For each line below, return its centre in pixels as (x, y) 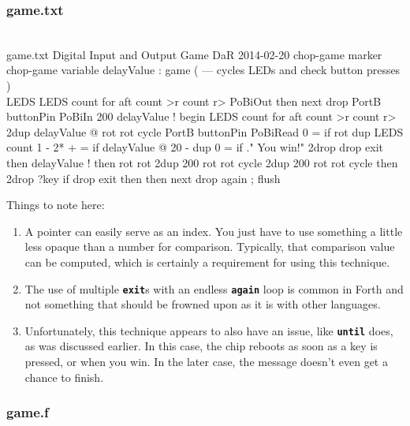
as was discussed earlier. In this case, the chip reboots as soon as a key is (201, 346)
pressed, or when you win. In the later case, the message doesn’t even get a (206, 362)
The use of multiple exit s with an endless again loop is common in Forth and (214, 288)
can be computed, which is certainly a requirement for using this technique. (207, 262)
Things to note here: (56, 205)
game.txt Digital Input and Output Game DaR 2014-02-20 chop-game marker (194, 54)
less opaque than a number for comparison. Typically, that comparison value (210, 247)
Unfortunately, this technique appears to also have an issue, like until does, (209, 330)
